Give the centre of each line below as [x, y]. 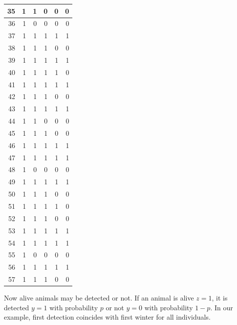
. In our [222, 307]
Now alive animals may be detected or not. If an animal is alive [99, 298]
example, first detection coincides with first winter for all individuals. [107, 317]
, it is [220, 298]
